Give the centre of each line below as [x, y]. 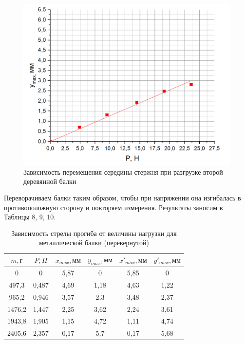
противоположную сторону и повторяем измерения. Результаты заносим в [113, 207]
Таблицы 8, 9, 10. [30, 217]
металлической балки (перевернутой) [94, 243]
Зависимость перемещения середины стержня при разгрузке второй [123, 172]
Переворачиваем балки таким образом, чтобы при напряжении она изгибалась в [122, 198]
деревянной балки [50, 181]
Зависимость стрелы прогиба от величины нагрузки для [94, 233]
